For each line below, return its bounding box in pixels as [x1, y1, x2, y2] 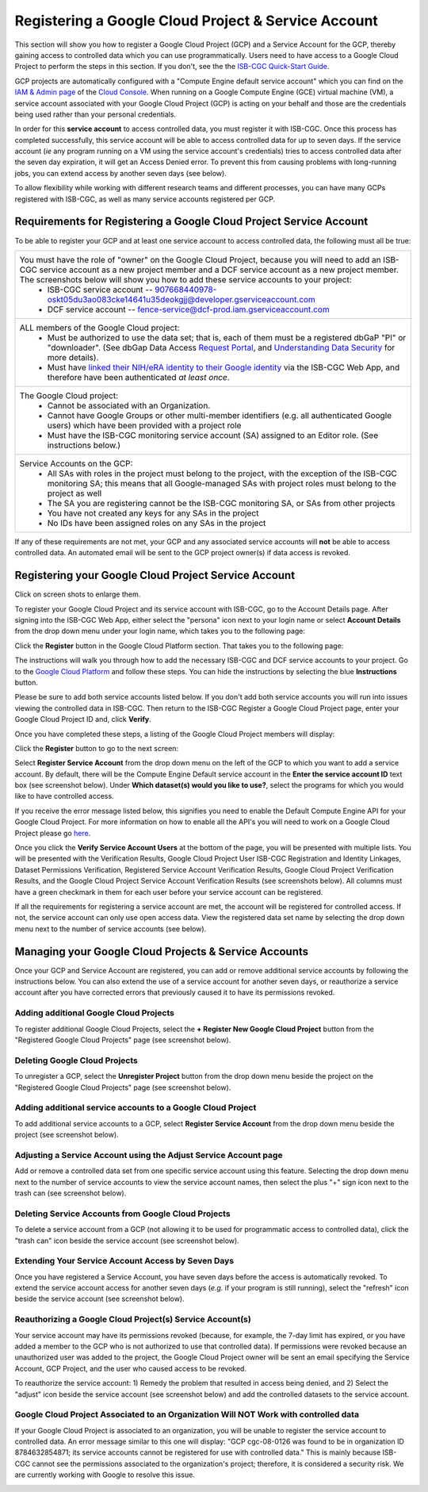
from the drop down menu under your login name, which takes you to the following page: [14, 627, 305, 636]
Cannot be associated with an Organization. [47, 400, 211, 411]
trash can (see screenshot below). [14, 1188, 127, 1198]
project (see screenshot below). [14, 1130, 119, 1140]
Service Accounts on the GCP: [19, 458, 133, 469]
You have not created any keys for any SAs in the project [47, 508, 259, 519]
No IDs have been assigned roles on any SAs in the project [47, 517, 266, 528]
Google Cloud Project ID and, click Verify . [14, 715, 151, 724]
